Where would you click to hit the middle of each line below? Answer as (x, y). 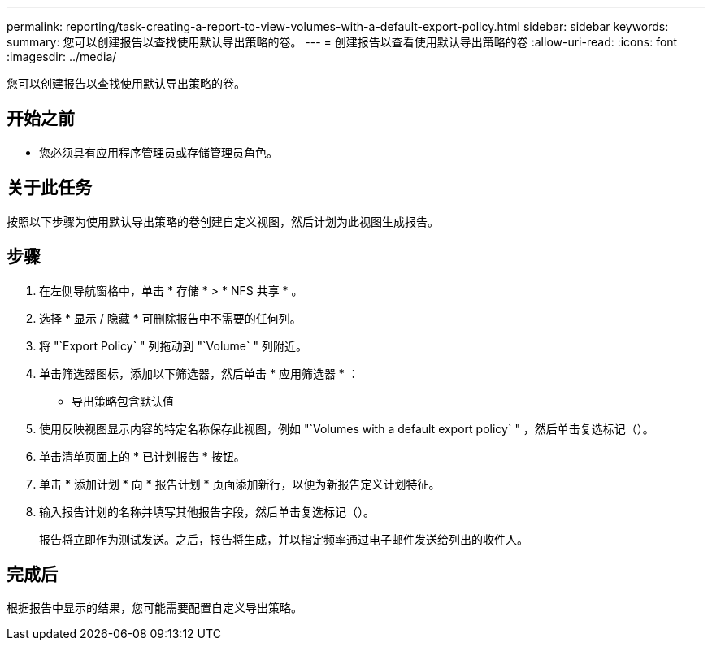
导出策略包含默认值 (123, 401)
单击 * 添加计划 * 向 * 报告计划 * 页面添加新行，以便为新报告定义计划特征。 (240, 484)
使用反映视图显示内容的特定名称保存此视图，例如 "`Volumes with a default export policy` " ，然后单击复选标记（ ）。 (347, 428)
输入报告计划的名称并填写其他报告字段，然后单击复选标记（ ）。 (207, 511)
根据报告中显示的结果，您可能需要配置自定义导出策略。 (154, 608)
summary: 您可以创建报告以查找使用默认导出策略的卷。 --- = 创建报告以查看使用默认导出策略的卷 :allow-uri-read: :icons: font (342, 42)
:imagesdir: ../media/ (62, 56)
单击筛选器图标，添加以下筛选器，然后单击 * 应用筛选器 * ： (199, 373)
